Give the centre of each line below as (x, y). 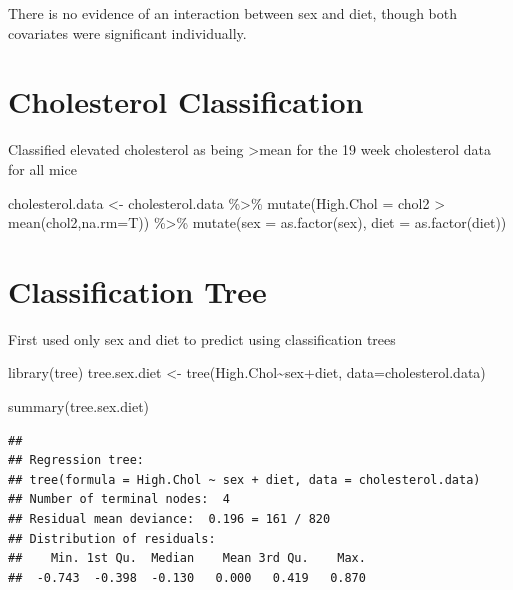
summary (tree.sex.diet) (79, 406)
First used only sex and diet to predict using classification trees (202, 338)
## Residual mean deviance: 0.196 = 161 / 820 (169, 518)
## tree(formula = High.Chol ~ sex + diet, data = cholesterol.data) (244, 479)
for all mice (42, 168)
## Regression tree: (76, 460)
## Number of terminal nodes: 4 (119, 499)
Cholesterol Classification (186, 101)
